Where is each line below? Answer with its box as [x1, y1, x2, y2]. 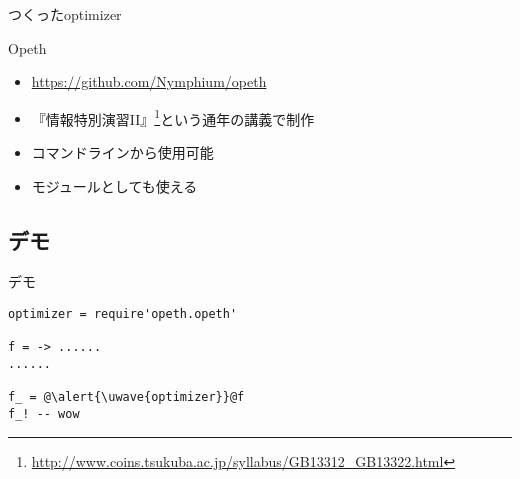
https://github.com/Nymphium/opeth [31, 71, 267, 92]
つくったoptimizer [8, 4, 122, 24]
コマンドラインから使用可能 [31, 142, 214, 163]
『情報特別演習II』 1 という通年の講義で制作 [31, 105, 315, 129]
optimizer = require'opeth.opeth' [8, 307, 238, 322]
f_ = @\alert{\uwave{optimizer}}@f [8, 390, 245, 405]
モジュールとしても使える [31, 175, 198, 196]
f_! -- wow [8, 406, 80, 421]
